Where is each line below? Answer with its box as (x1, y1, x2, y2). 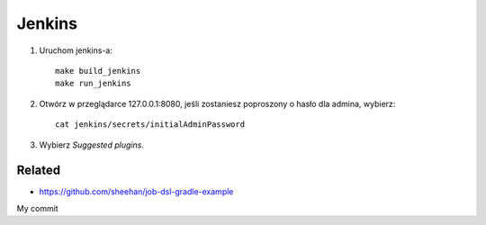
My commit (16, 202, 58, 213)
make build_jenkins (55, 66, 141, 76)
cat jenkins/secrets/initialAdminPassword (55, 120, 246, 130)
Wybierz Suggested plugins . (39, 139, 144, 150)
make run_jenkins (55, 78, 131, 89)
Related (16, 163, 61, 178)
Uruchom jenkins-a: (39, 45, 112, 56)
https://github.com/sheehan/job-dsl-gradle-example (39, 186, 234, 197)
